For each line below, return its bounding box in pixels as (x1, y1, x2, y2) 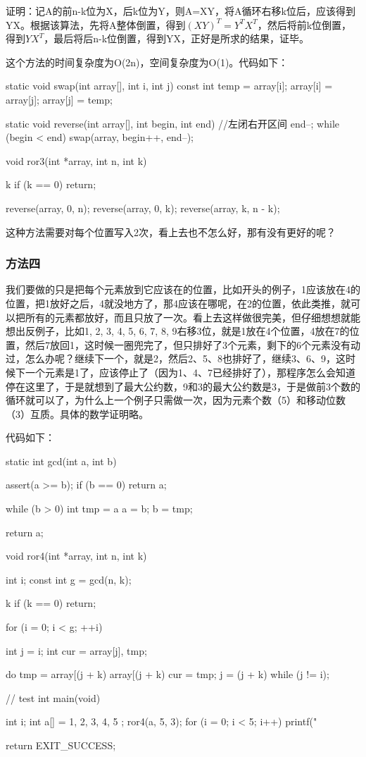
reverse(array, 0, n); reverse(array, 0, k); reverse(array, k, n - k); (6, 200, 280, 215)
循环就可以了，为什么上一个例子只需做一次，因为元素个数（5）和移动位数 (6, 393, 346, 407)
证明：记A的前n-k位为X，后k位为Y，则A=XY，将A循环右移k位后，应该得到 (6, 4, 356, 18)
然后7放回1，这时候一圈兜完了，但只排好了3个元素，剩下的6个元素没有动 (25, 337, 360, 352)
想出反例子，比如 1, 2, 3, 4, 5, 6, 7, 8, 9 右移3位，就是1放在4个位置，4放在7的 (6, 324, 350, 338)
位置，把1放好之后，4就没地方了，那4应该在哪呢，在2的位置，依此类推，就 (6, 295, 351, 310)
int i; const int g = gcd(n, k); (6, 572, 132, 586)
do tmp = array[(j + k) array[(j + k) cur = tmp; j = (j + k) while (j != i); (6, 667, 329, 682)
